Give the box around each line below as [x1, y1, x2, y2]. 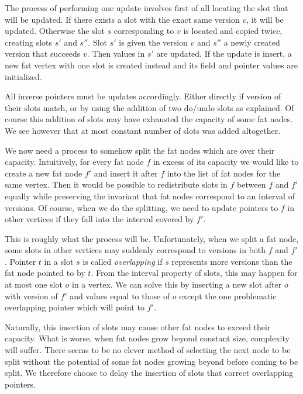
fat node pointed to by [5, 267, 85, 279]
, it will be [246, 13, 284, 25]
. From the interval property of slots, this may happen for [91, 267, 298, 279]
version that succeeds [5, 47, 81, 60]
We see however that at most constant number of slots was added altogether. [5, 124, 281, 136]
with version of [5, 289, 58, 302]
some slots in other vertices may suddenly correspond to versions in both [5, 244, 266, 256]
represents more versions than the [171, 255, 292, 267]
